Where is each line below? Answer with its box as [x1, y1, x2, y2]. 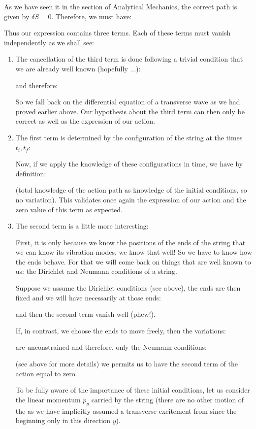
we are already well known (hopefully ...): [15, 63, 141, 73]
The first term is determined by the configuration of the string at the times [15, 132, 243, 142]
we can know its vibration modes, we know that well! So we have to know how [15, 247, 252, 257]
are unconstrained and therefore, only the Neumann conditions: [15, 342, 207, 352]
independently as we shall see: [4, 37, 94, 47]
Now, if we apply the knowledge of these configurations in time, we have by [15, 159, 243, 169]
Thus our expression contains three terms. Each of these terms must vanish [4, 28, 231, 38]
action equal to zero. [15, 368, 77, 378]
